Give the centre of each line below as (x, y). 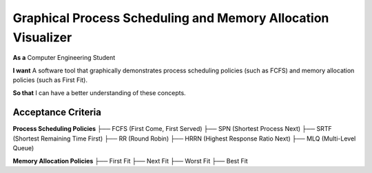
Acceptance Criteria (57, 113)
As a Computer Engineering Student (64, 58)
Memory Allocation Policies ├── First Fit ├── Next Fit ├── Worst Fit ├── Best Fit (130, 161)
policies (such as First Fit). (50, 80)
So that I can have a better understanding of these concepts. (99, 92)
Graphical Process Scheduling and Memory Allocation (171, 18)
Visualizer (42, 37)
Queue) (23, 148)
